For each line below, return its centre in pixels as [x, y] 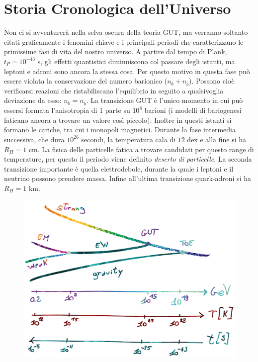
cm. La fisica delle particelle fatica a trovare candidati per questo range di [141, 149]
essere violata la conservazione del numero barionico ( [86, 81]
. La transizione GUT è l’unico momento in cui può [165, 100]
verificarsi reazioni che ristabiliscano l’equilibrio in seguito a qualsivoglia [114, 90]
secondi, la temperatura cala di [129, 139]
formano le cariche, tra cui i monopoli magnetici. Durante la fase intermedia [120, 130]
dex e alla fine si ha [217, 139]
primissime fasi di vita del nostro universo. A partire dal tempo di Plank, [116, 51]
